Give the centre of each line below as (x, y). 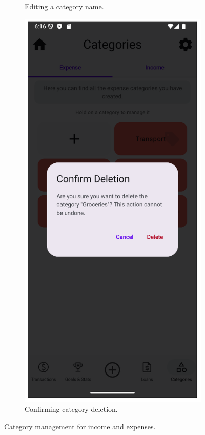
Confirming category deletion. (71, 409)
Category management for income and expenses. (80, 426)
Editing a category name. (64, 6)
